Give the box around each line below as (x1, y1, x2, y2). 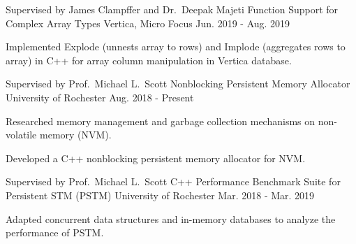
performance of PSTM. (6, 225, 104, 240)
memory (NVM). (39, 127, 112, 142)
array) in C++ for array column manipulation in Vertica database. (6, 52, 292, 67)
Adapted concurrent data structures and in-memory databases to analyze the (6, 211, 336, 226)
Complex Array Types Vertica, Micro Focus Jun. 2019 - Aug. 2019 (6, 15, 290, 30)
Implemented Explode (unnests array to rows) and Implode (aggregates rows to (6, 39, 346, 54)
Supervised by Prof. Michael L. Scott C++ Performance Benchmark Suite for (6, 174, 341, 189)
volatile (6, 127, 37, 142)
